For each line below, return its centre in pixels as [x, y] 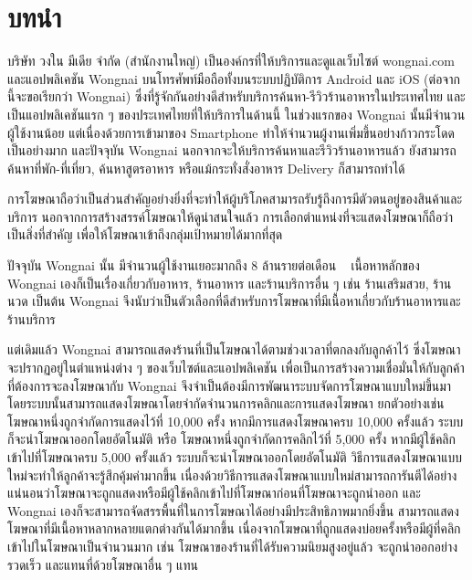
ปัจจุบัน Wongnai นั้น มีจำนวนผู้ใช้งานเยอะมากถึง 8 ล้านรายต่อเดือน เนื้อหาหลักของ [214, 265]
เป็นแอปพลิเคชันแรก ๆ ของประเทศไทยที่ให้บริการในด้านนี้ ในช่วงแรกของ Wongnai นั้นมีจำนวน [236, 114]
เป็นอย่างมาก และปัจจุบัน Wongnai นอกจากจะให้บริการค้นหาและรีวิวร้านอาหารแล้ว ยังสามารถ [232, 150]
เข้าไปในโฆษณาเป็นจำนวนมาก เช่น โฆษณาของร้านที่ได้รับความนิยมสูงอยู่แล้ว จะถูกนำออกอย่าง [233, 546]
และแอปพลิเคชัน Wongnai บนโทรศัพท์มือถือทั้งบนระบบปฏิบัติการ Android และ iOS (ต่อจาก [234, 78]
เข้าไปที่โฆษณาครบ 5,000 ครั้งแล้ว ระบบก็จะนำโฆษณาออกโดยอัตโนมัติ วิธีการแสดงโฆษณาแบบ [235, 457]
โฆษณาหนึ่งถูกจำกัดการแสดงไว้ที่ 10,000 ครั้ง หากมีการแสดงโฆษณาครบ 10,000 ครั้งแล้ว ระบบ [236, 421]
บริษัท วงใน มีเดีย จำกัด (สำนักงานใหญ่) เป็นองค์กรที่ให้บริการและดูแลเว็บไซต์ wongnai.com [231, 61]
